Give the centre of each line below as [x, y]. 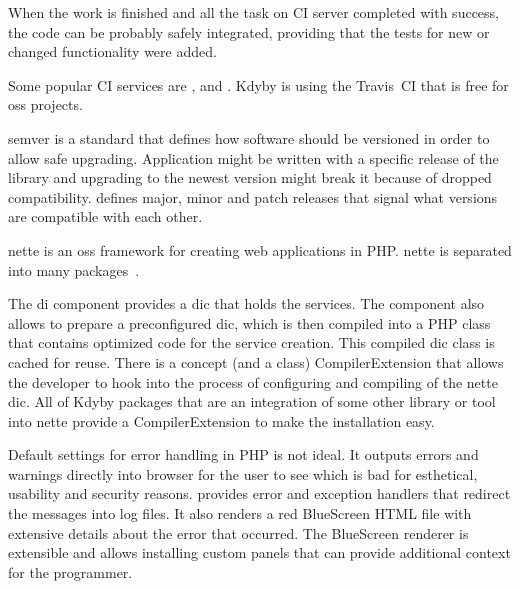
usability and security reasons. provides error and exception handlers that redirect [259, 493]
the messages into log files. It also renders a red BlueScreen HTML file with [240, 513]
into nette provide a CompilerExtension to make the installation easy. [221, 420]
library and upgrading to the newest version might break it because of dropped [250, 177]
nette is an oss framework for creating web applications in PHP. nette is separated [260, 249]
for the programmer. [70, 571]
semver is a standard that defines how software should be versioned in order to [249, 137]
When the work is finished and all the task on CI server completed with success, [253, 12]
